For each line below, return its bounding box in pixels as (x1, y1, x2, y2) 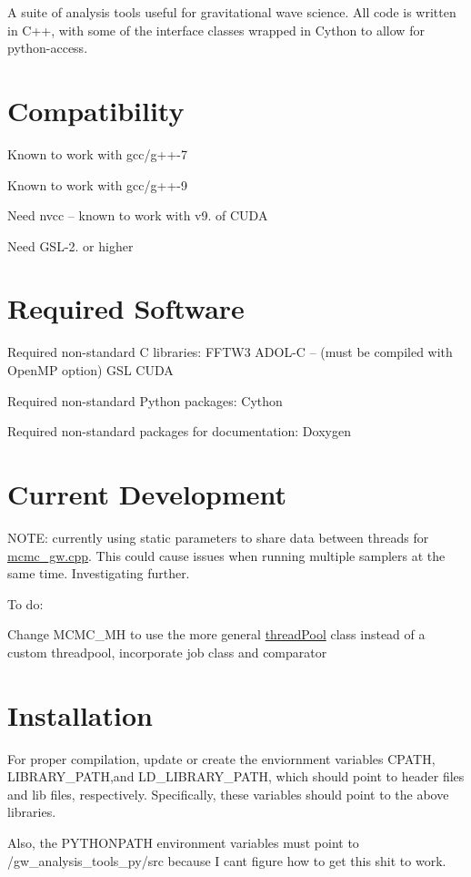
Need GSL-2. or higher (7, 236, 134, 255)
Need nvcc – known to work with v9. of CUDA (7, 206, 268, 225)
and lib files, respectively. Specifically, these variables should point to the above (7, 784, 449, 803)
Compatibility (7, 91, 185, 128)
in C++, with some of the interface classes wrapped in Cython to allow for (7, 20, 425, 39)
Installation (7, 696, 153, 733)
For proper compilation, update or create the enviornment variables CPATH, (7, 749, 436, 768)
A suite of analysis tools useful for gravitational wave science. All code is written (7, 3, 456, 21)
